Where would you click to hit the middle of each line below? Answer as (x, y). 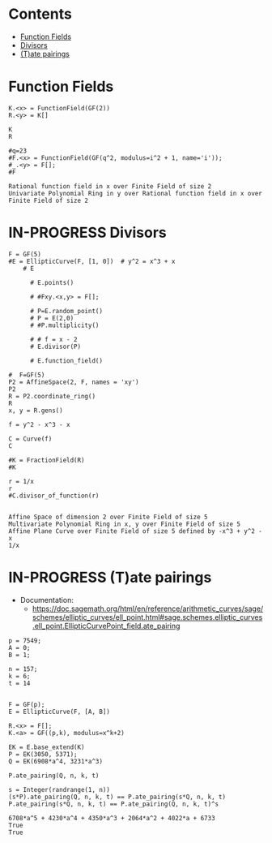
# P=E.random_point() (66, 311)
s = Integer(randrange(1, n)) (59, 789)
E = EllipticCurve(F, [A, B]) (59, 712)
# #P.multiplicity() (64, 325)
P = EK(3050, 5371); (43, 754)
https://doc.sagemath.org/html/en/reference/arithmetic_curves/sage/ (148, 609)
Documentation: (47, 600)
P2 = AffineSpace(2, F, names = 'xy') (74, 382)
